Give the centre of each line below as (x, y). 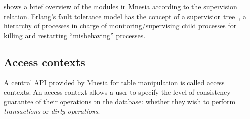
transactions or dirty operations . (52, 111)
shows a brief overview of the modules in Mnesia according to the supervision (121, 6)
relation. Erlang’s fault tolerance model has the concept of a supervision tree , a (125, 16)
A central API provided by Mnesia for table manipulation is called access (114, 82)
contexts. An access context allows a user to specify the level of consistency (117, 92)
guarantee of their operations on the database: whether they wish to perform (120, 101)
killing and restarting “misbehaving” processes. (75, 35)
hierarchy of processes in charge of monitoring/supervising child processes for (120, 26)
